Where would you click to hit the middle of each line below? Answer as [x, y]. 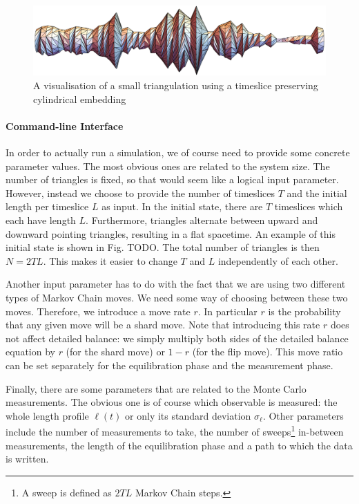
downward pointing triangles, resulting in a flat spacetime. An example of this [171, 233]
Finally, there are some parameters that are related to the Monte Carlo [156, 388]
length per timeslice [47, 206]
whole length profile [47, 415]
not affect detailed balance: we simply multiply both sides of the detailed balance [177, 338]
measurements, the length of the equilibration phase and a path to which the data [179, 445]
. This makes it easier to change [110, 260]
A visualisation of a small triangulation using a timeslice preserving [176, 85]
